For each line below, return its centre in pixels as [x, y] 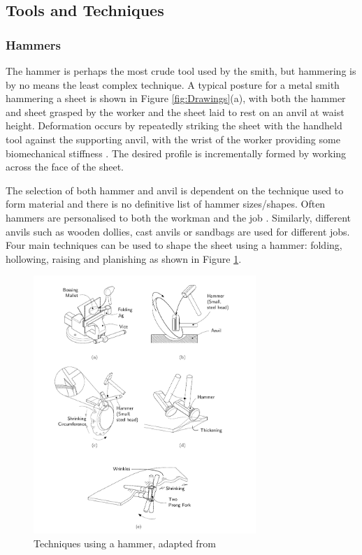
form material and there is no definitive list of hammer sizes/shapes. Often [166, 204]
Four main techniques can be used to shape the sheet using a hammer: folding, [174, 245]
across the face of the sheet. [65, 167]
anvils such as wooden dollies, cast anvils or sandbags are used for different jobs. [178, 231]
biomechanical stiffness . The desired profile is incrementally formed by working [176, 153]
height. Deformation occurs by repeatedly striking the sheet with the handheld [174, 125]
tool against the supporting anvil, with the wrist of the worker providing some [173, 139]
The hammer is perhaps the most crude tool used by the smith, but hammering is [181, 71]
